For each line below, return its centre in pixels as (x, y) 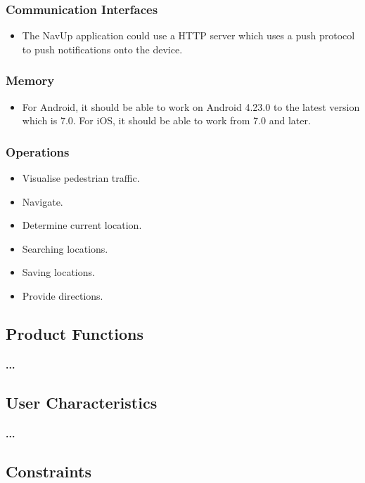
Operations (38, 151)
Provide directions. (63, 296)
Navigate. (43, 201)
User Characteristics (82, 402)
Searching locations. (65, 248)
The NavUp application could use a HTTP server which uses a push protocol (188, 35)
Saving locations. (58, 272)
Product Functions (75, 333)
